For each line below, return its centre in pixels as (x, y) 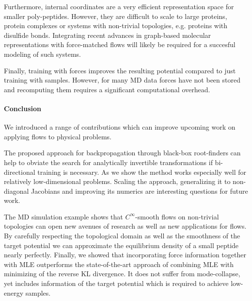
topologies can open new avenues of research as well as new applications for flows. (125, 226)
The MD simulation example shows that (63, 216)
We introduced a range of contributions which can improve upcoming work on (120, 127)
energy (14, 293)
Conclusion (23, 108)
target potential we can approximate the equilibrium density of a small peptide (121, 245)
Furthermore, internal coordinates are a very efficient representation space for (119, 6)
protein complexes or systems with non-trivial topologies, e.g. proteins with (116, 25)
